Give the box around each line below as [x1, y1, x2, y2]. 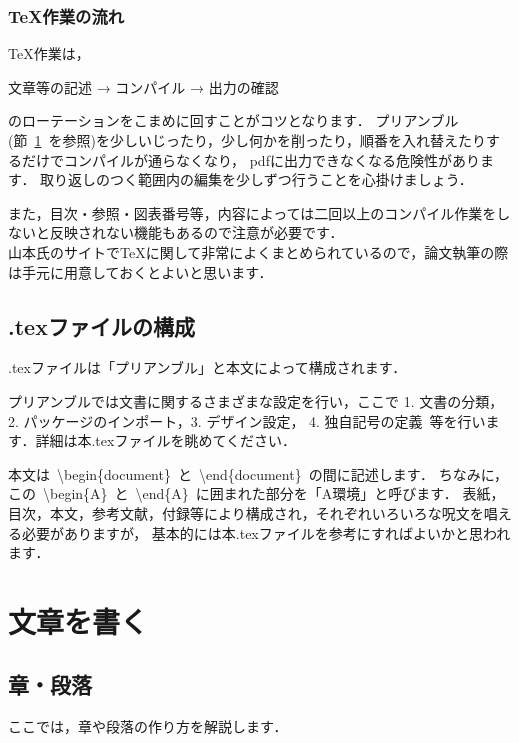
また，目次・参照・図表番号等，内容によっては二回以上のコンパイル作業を [8, 202, 497, 223]
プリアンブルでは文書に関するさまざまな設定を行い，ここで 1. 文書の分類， [8, 390, 504, 411]
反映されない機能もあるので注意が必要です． [49, 222, 344, 243]
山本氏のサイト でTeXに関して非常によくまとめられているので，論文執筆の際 [8, 241, 509, 262]
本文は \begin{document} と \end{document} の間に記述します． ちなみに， [8, 463, 509, 484]
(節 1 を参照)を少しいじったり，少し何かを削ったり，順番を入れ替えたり [8, 130, 486, 150]
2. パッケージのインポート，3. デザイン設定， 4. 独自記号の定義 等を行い [8, 410, 486, 431]
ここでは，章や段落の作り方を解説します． [8, 716, 288, 737]
